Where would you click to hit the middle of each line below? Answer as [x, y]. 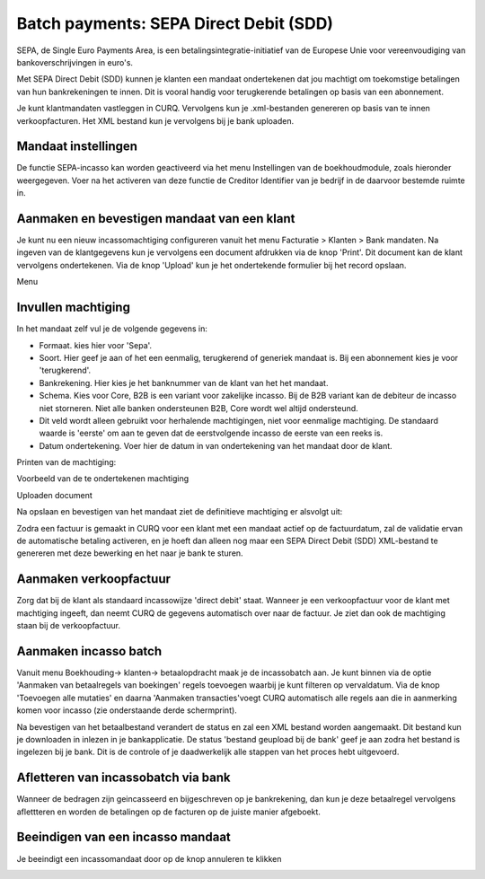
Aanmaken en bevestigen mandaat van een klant [156, 219]
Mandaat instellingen [77, 147]
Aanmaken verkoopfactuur [93, 579]
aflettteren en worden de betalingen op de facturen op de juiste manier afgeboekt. [168, 812]
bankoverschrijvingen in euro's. [75, 62]
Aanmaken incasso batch [89, 651]
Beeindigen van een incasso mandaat [123, 837]
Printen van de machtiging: [66, 462]
